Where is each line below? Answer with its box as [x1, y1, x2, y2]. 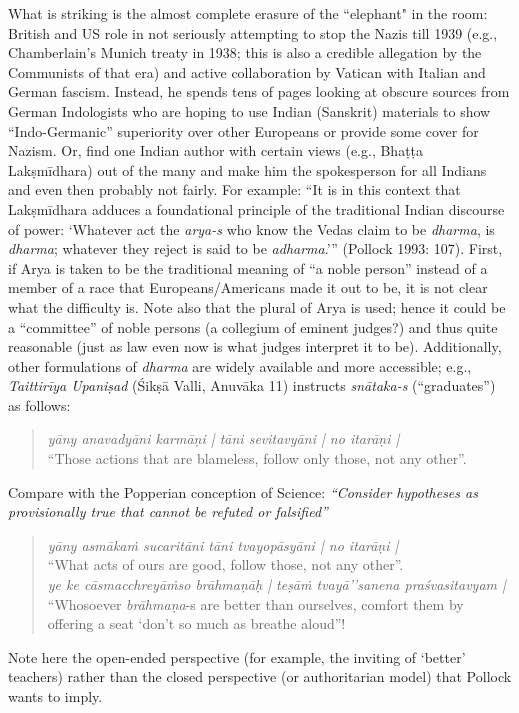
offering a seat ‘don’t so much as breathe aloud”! [47, 613, 346, 634]
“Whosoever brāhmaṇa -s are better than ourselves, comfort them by [47, 593, 464, 614]
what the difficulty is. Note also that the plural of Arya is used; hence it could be [8, 296, 506, 317]
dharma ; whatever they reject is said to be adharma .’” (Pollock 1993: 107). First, [8, 238, 503, 259]
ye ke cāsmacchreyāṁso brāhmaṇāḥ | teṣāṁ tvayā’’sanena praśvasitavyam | [47, 574, 506, 595]
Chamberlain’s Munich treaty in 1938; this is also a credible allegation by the [8, 42, 482, 63]
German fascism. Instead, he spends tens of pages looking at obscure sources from [8, 81, 510, 102]
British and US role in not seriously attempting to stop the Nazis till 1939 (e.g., [8, 22, 498, 43]
